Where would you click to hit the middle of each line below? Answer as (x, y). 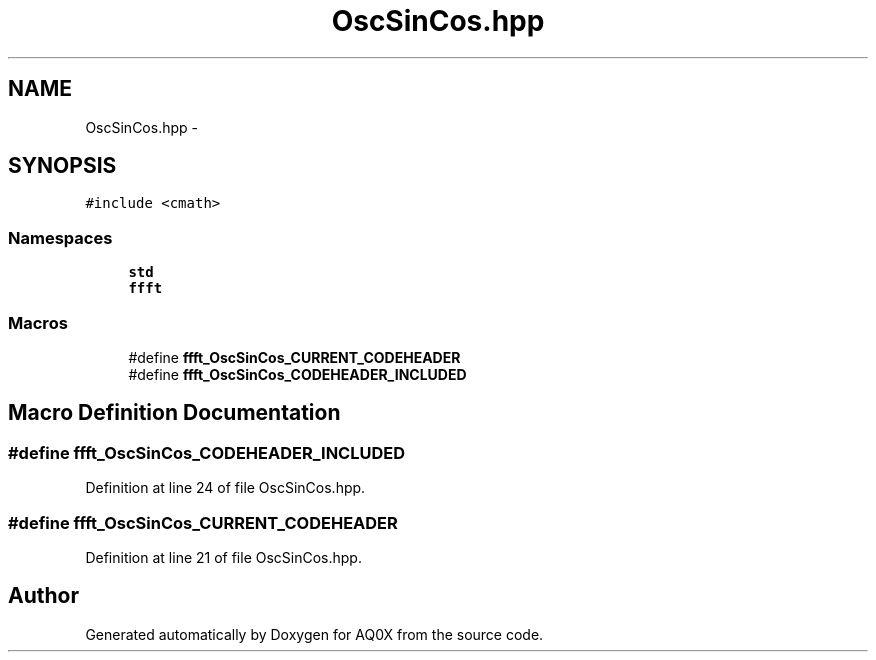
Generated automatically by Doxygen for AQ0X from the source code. (314, 634)
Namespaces (60, 237)
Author (43, 596)
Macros (38, 322)
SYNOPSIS (62, 166)
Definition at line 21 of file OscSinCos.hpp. (223, 557)
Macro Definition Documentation (174, 413)
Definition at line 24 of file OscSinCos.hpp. (225, 488)
